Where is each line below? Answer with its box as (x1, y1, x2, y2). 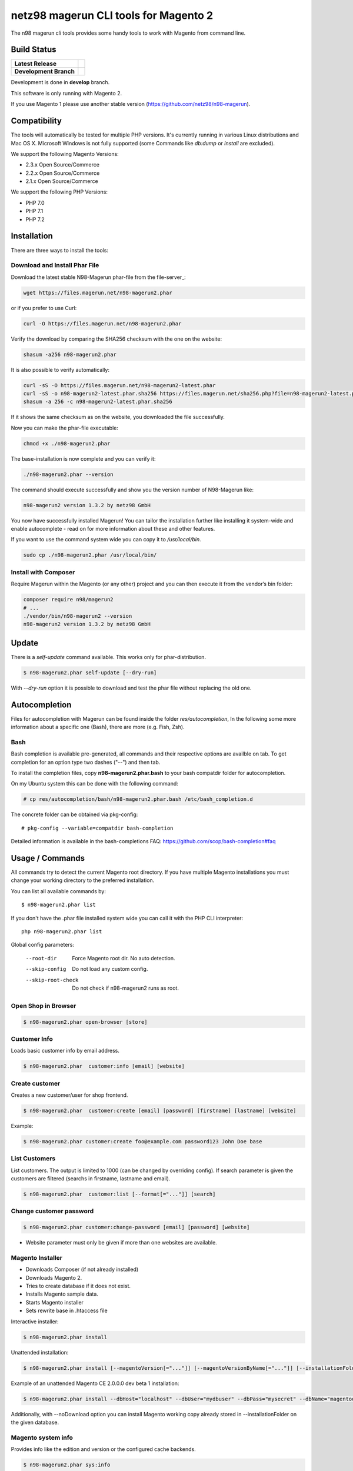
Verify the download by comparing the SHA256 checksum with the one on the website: (11, 335, 222, 342)
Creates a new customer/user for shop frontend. (11, 1091, 128, 1099)
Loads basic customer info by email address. (11, 1047, 120, 1054)
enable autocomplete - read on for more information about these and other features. (11, 525, 215, 533)
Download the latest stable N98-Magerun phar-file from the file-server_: (11, 274, 187, 281)
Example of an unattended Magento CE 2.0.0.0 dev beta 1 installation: (11, 1380, 179, 1387)
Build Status (11, 45, 56, 55)
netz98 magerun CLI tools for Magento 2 (11, 9, 214, 22)
